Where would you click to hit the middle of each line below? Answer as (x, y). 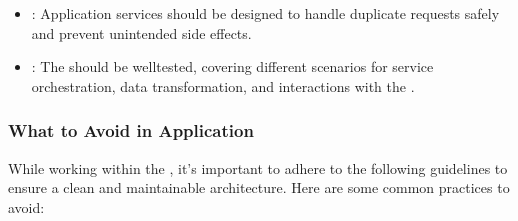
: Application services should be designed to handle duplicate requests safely (265, 13)
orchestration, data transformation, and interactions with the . (223, 85)
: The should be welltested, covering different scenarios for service (232, 66)
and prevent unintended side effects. (141, 32)
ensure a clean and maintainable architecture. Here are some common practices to (259, 187)
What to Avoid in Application (131, 130)
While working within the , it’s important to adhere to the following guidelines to (258, 167)
